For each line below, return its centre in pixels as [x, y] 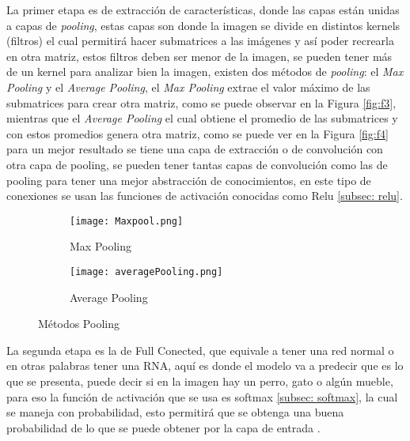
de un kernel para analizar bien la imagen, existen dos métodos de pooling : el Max [205, 72]
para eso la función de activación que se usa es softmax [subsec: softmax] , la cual [202, 396]
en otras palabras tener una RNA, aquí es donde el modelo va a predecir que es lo [205, 366]
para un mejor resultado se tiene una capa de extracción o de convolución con [195, 149]
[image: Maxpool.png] [127, 221]
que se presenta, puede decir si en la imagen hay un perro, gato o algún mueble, [200, 381]
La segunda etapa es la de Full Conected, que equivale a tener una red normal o [200, 350]
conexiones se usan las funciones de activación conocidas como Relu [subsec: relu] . [205, 196]
